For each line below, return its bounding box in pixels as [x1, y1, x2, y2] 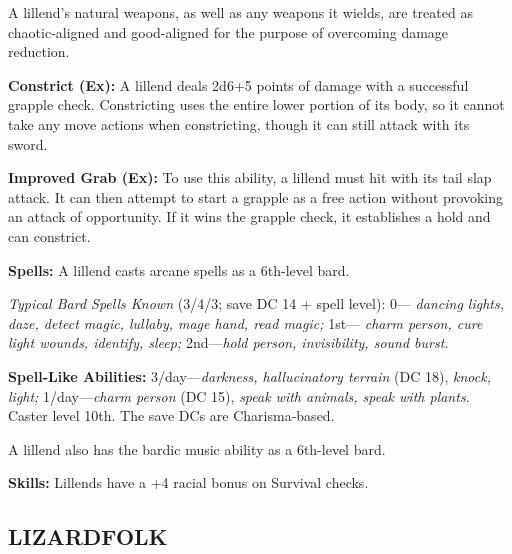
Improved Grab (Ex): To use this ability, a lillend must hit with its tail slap [8, 167, 492, 188]
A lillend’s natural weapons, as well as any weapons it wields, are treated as [8, 2, 473, 22]
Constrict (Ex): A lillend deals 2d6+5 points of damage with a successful [8, 74, 469, 95]
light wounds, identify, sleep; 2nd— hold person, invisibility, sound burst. [8, 332, 449, 353]
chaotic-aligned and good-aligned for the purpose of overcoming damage [8, 21, 449, 42]
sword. [8, 133, 48, 154]
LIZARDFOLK [8, 521, 168, 552]
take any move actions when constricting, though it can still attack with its [8, 113, 470, 134]
